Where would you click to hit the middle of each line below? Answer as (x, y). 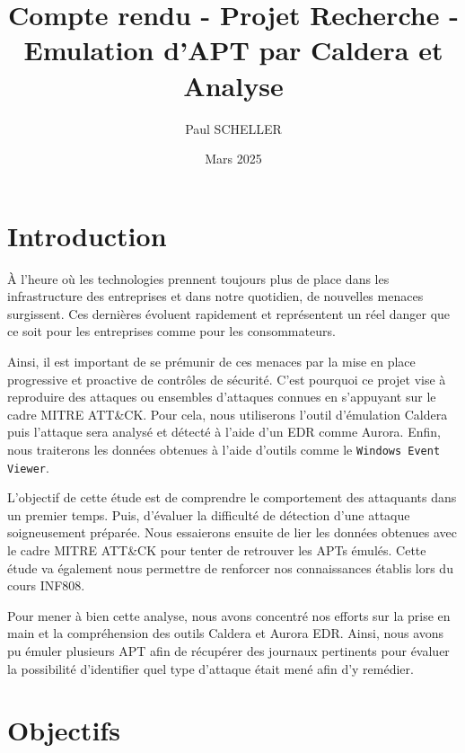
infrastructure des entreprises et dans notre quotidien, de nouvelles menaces (215, 296)
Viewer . (28, 467)
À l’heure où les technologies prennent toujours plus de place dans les (198, 278)
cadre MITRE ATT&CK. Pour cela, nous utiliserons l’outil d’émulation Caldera (228, 414)
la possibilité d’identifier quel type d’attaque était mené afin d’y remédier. (211, 668)
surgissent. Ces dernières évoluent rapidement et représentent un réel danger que (229, 313)
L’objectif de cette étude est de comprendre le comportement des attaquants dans (232, 497)
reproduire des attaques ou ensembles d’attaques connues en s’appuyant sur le (222, 397)
